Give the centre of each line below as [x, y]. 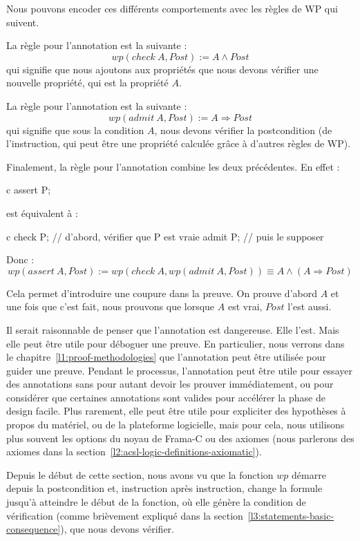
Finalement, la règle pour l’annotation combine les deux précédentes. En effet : [173, 166]
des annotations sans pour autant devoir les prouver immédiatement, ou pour [170, 384]
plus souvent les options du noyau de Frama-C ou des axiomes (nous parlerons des [180, 438]
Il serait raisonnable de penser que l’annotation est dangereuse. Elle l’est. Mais [173, 329]
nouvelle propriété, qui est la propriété [87, 83]
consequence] [34, 529]
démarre [309, 474]
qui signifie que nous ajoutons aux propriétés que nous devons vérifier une [162, 69]
